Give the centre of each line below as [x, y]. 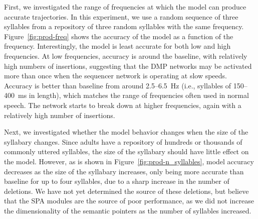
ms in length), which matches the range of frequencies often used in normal [133, 95]
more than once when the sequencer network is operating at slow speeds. [115, 76]
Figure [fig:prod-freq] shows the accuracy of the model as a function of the [119, 36]
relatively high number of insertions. [60, 115]
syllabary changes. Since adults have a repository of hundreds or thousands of [123, 141]
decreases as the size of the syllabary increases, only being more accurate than [124, 171]
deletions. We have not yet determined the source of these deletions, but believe [126, 191]
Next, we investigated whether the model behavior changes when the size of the [126, 132]
